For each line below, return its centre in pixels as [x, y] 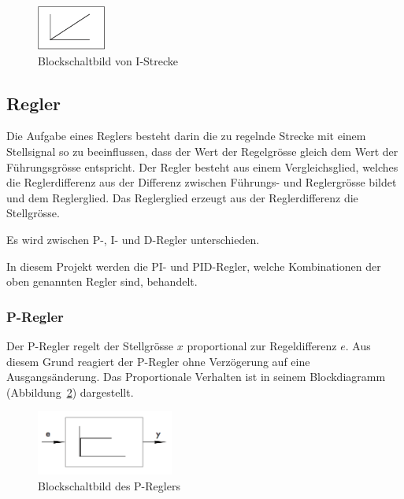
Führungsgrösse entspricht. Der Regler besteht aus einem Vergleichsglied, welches [202, 166]
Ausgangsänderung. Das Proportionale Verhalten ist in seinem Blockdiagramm [196, 377]
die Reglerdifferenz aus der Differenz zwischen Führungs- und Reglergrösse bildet [202, 182]
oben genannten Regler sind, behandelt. [102, 281]
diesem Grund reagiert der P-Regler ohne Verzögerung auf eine [158, 361]
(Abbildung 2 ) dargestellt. [70, 392]
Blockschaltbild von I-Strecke [108, 60]
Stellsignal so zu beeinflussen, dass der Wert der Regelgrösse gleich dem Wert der [202, 151]
